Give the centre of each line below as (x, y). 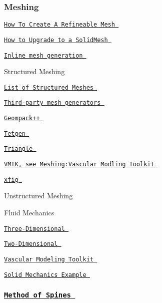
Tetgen (15, 133)
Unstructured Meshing (38, 196)
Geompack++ (22, 118)
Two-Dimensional (31, 244)
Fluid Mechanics (29, 212)
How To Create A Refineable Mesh (59, 25)
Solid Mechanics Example (45, 275)
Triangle (18, 149)
